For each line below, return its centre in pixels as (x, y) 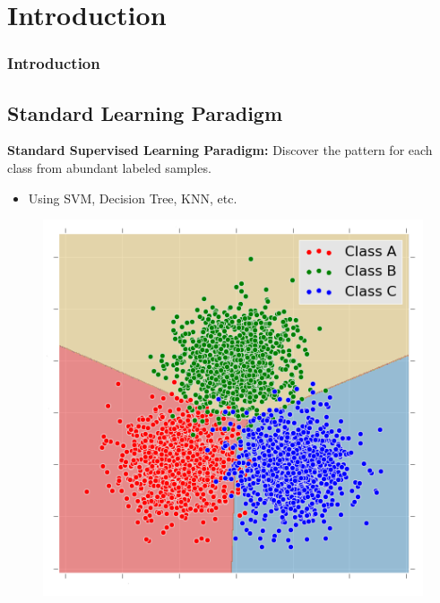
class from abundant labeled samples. (109, 168)
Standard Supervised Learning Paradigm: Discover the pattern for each (220, 150)
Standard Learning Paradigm (145, 112)
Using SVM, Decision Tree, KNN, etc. (133, 198)
